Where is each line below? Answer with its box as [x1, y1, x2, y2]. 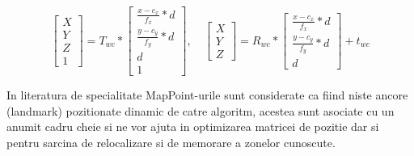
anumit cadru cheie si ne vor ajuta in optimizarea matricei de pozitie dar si [6, 118, 379, 135]
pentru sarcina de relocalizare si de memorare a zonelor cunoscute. [6, 133, 336, 150]
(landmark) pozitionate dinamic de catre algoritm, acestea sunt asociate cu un [6, 102, 395, 119]
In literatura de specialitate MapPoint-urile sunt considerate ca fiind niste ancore [6, 86, 408, 103]
